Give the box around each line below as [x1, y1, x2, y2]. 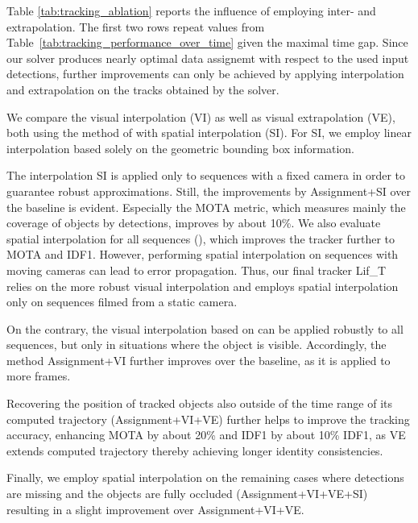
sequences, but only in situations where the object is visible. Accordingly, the [6, 336, 387, 353]
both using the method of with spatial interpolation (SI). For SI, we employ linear [6, 124, 412, 141]
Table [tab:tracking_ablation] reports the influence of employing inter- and [6, 2, 376, 19]
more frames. [6, 367, 71, 384]
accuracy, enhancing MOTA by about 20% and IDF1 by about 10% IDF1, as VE [6, 426, 406, 443]
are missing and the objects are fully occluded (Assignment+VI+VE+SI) [6, 485, 368, 502]
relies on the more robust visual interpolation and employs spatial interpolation [6, 277, 399, 294]
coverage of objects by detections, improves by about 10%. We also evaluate [6, 214, 381, 231]
